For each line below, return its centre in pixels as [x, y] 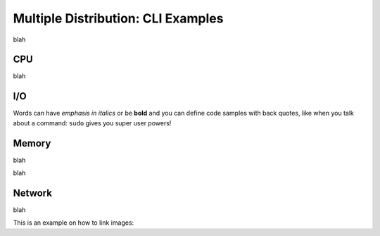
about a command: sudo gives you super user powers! [92, 123]
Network [33, 193]
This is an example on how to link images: [74, 223]
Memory [32, 143]
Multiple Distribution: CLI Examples [118, 18]
